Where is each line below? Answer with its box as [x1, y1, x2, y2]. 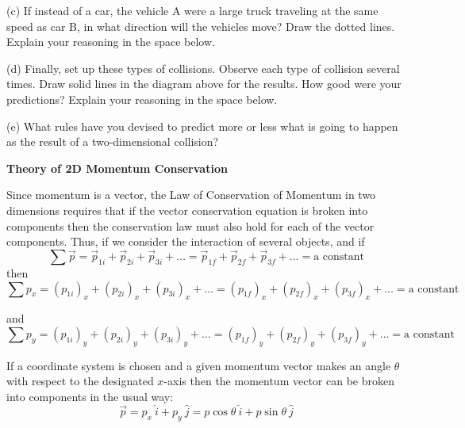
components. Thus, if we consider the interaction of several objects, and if [6, 233, 365, 250]
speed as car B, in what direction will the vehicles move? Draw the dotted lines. [6, 17, 395, 34]
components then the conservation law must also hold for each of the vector [6, 217, 375, 234]
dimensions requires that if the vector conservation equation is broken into [6, 201, 368, 218]
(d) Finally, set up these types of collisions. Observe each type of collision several [6, 59, 400, 76]
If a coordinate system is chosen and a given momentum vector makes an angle [6, 357, 391, 373]
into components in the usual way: [6, 388, 174, 404]
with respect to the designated [6, 373, 154, 389]
